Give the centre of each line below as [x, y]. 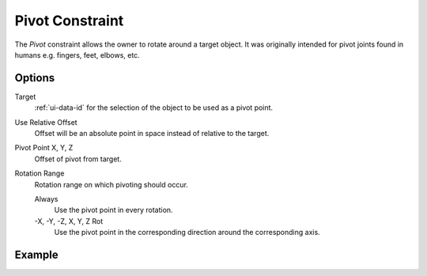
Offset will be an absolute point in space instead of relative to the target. [152, 134]
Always [46, 198]
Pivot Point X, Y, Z [44, 148]
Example [36, 254]
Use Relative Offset [46, 122]
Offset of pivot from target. [78, 159]
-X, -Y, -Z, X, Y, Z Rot [69, 221]
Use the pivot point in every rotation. [113, 210]
